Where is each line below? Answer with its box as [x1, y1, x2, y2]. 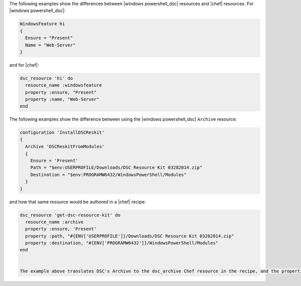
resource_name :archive [25, 219, 84, 225]
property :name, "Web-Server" [25, 97, 100, 102]
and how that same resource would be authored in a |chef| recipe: [9, 198, 146, 205]
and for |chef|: [9, 62, 39, 68]
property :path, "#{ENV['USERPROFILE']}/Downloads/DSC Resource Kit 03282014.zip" [25, 233, 234, 239]
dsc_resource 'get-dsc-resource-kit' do [20, 212, 120, 218]
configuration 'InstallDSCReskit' [20, 130, 105, 135]
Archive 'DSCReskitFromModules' [25, 144, 105, 150]
